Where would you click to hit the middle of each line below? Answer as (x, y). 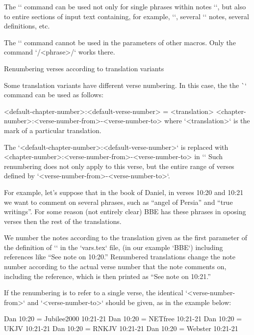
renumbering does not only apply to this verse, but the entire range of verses (119, 166)
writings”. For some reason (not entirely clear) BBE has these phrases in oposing (125, 211)
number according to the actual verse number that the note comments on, (115, 266)
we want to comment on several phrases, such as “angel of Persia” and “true (118, 202)
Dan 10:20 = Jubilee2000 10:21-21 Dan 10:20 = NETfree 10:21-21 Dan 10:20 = (123, 319)
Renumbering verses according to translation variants (84, 68)
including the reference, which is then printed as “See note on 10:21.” (107, 276)
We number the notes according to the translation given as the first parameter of (126, 237)
